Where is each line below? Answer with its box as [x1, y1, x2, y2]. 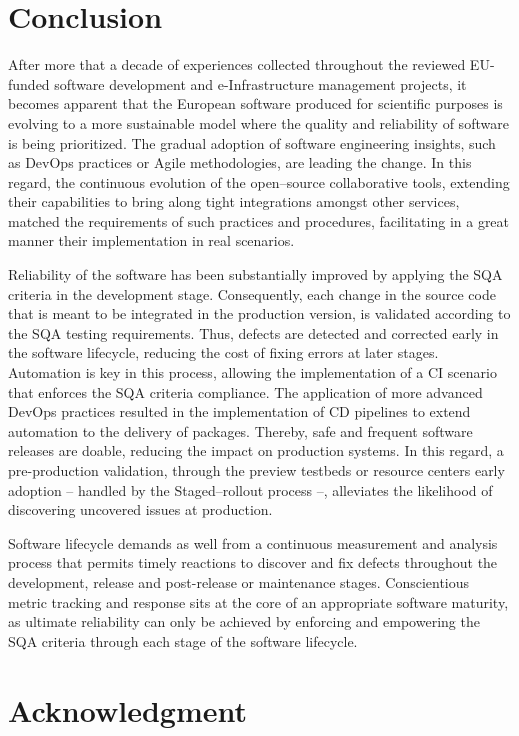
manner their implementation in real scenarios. [8, 230, 295, 251]
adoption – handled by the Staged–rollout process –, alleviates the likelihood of [8, 479, 493, 500]
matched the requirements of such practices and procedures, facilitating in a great [8, 210, 510, 231]
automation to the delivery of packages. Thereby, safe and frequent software [8, 420, 473, 441]
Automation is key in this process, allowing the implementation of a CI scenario [8, 362, 497, 383]
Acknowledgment [8, 689, 247, 730]
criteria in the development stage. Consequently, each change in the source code [8, 283, 496, 304]
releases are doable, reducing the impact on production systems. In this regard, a [8, 440, 504, 461]
